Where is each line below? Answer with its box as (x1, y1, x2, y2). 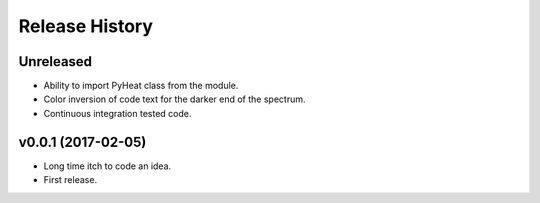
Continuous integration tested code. (43, 107, 192, 119)
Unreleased (18, 53, 93, 70)
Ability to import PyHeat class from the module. (43, 80, 239, 92)
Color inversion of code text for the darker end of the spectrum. (43, 93, 306, 105)
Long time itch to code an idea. (43, 160, 172, 172)
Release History (18, 15, 154, 37)
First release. (43, 174, 98, 186)
